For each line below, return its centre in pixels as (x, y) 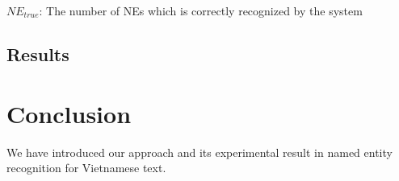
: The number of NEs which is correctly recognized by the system (201, 10)
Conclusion (69, 113)
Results (38, 53)
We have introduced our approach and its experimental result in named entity (199, 152)
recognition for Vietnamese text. (86, 168)
